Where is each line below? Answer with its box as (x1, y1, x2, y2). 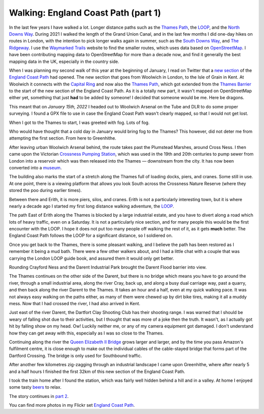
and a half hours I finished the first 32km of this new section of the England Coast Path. (9, 369, 185, 374)
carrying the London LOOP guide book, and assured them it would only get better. (9, 255, 175, 261)
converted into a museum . (9, 165, 62, 170)
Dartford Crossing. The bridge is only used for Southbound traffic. (9, 352, 142, 358)
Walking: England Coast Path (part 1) (9, 7, 161, 18)
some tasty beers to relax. (9, 384, 62, 390)
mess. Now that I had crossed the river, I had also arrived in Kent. (9, 301, 140, 306)
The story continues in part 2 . (9, 393, 69, 399)
